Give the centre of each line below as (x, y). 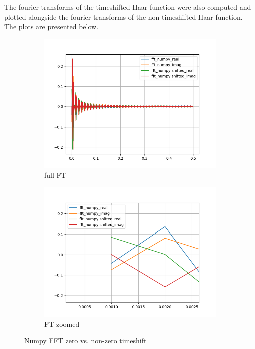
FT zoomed (62, 324)
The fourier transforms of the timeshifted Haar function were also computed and (128, 7)
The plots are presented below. (51, 26)
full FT (55, 175)
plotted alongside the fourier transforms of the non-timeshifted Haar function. (123, 16)
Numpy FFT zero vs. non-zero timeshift (85, 341)
